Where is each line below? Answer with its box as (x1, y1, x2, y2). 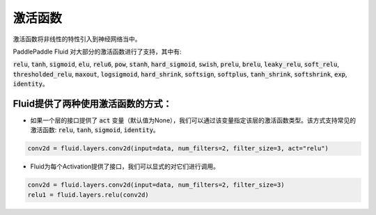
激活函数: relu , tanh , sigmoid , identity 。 (30, 126, 159, 134)
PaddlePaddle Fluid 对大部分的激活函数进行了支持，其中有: (13, 47, 182, 56)
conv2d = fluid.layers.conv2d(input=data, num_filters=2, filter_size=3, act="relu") (27, 145, 329, 152)
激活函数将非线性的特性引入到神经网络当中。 (13, 35, 141, 43)
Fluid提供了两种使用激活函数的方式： (13, 97, 173, 109)
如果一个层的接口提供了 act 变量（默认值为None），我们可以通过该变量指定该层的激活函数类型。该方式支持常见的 (30, 116, 357, 125)
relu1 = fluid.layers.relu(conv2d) (27, 191, 149, 198)
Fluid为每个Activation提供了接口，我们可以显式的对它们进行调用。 (30, 162, 219, 170)
